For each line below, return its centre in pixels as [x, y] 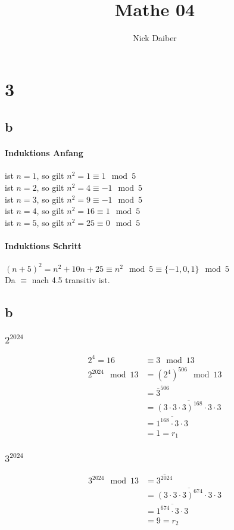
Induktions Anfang [44, 153]
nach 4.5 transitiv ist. [71, 279]
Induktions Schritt [43, 246]
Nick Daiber [155, 38]
